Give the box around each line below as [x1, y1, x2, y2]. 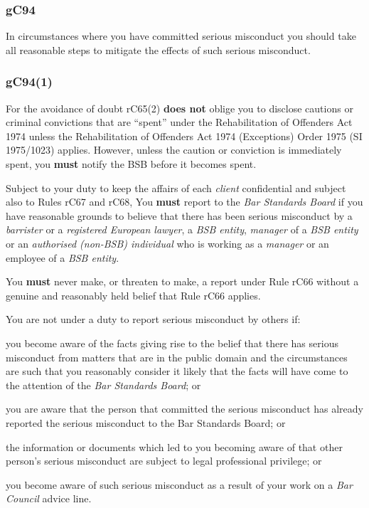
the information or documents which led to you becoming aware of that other [6, 439, 343, 454]
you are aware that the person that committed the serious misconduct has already [6, 401, 363, 416]
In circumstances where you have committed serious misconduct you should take [6, 28, 356, 43]
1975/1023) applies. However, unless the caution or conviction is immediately [6, 142, 342, 157]
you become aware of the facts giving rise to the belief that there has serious [6, 335, 338, 350]
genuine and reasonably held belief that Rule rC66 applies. [6, 287, 261, 302]
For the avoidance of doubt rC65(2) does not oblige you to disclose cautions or [6, 100, 353, 115]
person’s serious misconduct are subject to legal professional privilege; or [6, 453, 322, 468]
